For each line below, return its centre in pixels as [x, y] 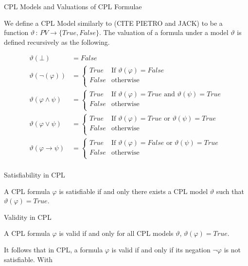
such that [230, 191]
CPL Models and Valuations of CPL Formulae [73, 6]
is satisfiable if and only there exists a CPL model [133, 191]
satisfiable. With [28, 259]
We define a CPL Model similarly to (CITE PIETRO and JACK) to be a [113, 23]
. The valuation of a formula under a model [164, 32]
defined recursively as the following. [57, 42]
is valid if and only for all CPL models [116, 233]
